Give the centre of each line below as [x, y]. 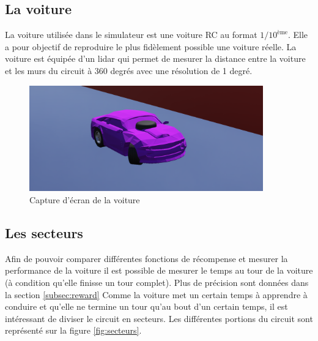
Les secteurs [44, 233]
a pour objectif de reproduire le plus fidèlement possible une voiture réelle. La [151, 46]
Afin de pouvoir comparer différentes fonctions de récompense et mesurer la [146, 258]
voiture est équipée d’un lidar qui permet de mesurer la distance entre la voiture [155, 58]
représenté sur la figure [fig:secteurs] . [73, 330]
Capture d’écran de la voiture [85, 200]
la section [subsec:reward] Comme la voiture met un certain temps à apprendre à [156, 294]
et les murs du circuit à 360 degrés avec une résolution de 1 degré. [129, 70]
